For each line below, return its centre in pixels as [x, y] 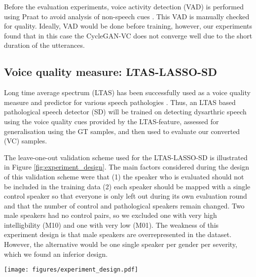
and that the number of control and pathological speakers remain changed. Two [124, 205]
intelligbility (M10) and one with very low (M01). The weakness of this [111, 225]
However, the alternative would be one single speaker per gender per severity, [121, 244]
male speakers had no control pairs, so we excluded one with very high [110, 215]
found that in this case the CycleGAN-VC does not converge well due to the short [128, 35]
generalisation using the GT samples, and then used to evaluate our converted [122, 131]
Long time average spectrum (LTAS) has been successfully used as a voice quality [127, 92]
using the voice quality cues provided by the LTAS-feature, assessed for [111, 121]
